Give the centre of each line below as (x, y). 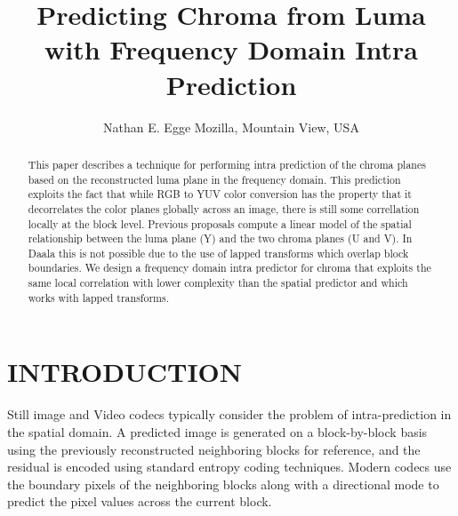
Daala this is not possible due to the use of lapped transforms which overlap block (218, 253)
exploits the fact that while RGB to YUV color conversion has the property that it (220, 194)
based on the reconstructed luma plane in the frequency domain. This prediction (214, 179)
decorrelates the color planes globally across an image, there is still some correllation (224, 208)
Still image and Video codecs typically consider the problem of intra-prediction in (229, 414)
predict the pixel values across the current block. (140, 501)
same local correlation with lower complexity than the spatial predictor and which (218, 283)
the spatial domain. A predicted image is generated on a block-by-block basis (217, 431)
